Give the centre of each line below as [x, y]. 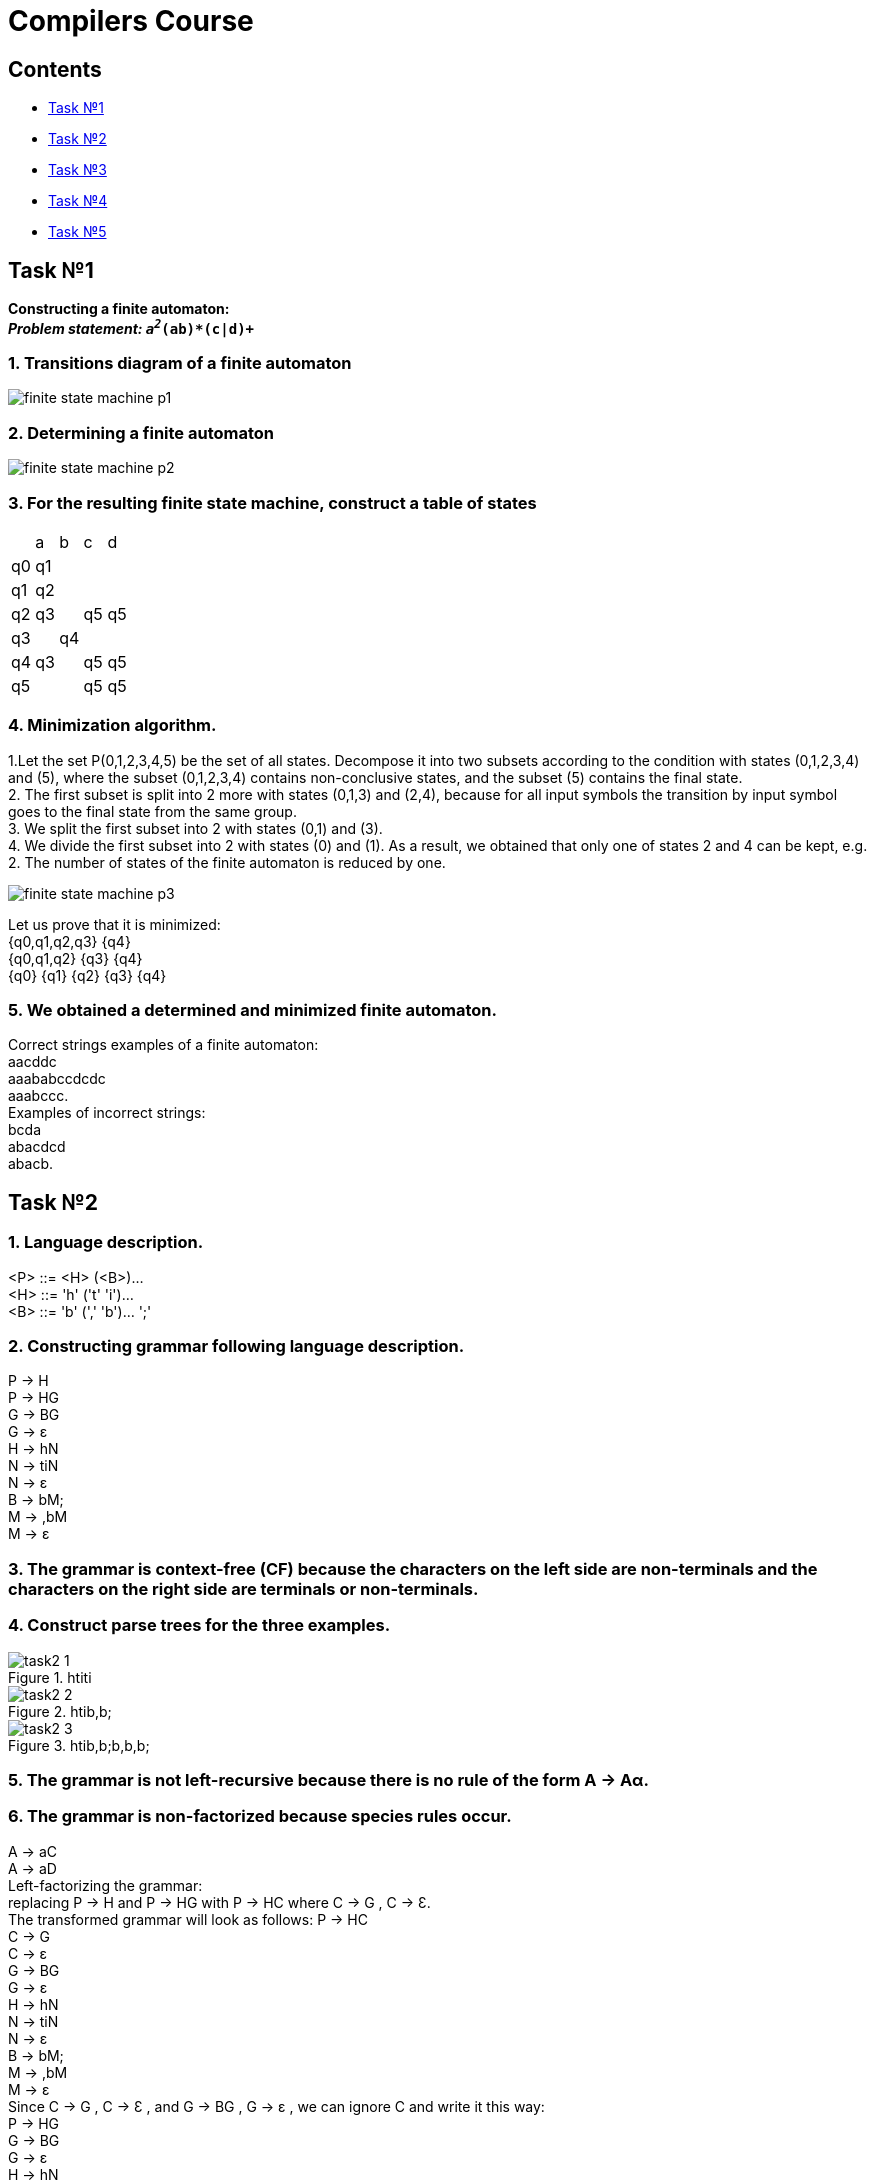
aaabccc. [38, 1096]
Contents [55, 69]
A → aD [32, 1868]
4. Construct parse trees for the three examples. [199, 1625]
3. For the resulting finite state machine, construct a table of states [272, 502]
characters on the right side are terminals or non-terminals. [243, 1588]
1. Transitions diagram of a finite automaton [180, 363]
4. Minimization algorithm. [112, 725]
